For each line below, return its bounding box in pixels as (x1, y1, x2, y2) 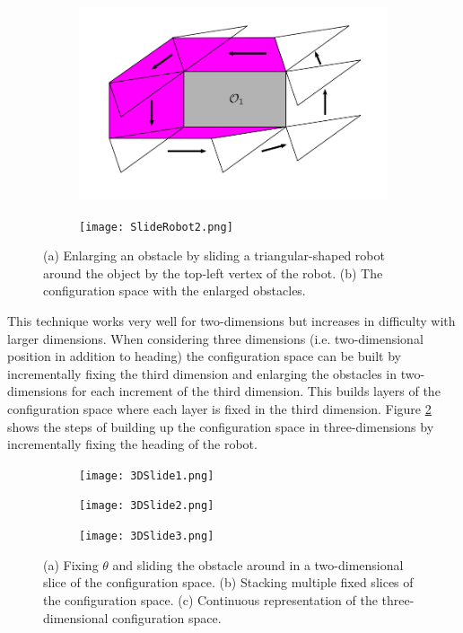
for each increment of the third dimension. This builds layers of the (71, 382, 441, 400)
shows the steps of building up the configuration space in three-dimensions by (7, 417, 434, 435)
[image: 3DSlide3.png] (79, 530, 214, 543)
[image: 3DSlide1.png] (79, 469, 214, 482)
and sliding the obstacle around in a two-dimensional (112, 555, 404, 574)
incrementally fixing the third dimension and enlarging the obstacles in (7, 364, 397, 382)
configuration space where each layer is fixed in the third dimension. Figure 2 (7, 400, 432, 418)
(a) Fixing (43, 555, 99, 574)
